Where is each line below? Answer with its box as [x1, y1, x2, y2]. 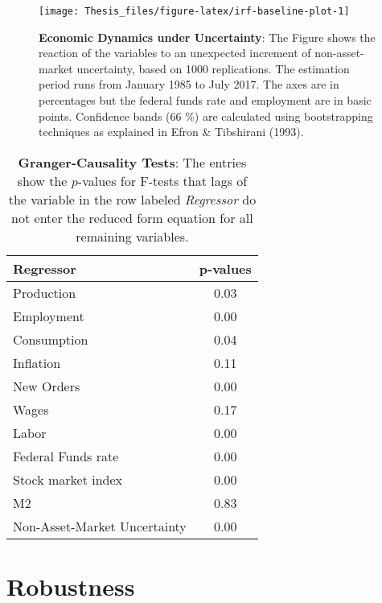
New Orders [13, 376, 80, 395]
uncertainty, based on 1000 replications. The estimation [76, 60, 350, 76]
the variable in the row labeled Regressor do [8, 189, 257, 209]
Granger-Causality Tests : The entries [18, 152, 247, 171]
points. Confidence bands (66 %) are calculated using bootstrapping [39, 107, 373, 124]
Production [13, 283, 76, 302]
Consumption [13, 329, 88, 349]
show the [17, 171, 68, 190]
